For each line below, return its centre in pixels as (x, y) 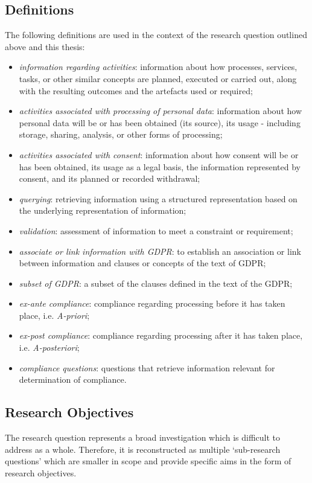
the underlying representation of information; (103, 210)
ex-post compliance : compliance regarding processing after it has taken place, (161, 335)
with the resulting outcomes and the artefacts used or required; (136, 90)
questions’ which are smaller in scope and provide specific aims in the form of (148, 461)
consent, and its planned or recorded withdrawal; (110, 178)
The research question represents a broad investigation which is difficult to (143, 437)
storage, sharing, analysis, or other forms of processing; (121, 134)
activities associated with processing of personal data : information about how (160, 111)
